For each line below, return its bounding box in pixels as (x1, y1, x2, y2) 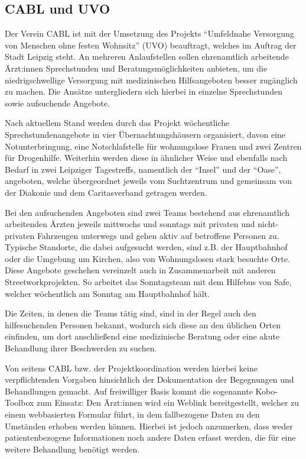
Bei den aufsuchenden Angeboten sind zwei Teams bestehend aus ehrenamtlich (5, 206, 290, 218)
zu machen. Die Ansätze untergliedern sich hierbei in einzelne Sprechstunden (5, 85, 282, 98)
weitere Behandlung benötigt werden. (5, 442, 140, 455)
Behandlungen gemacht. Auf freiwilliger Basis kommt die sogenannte (5, 384, 253, 397)
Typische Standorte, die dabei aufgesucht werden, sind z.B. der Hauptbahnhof (5, 241, 288, 253)
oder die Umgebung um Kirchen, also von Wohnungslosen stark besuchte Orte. (5, 252, 290, 264)
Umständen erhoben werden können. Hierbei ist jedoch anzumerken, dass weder (5, 419, 293, 432)
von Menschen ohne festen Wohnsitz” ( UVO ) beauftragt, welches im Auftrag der (5, 38, 297, 51)
